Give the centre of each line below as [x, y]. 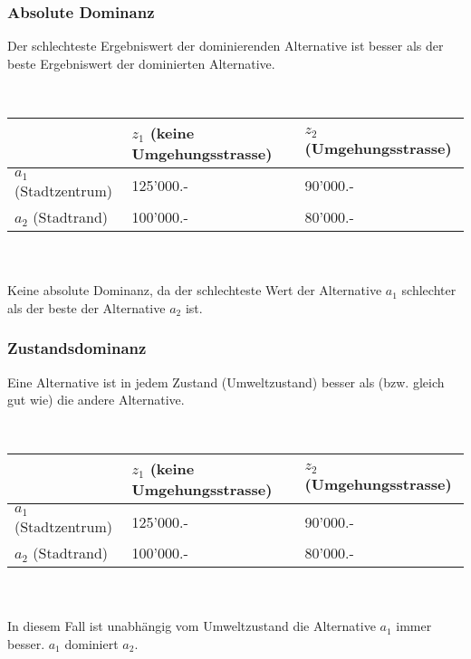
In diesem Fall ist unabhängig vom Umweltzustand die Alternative [192, 626]
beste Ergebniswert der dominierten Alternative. [141, 63]
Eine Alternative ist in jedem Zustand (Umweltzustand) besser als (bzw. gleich [226, 382]
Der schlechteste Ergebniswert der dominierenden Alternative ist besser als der [226, 46]
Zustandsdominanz [77, 348]
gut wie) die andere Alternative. [96, 400]
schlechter [429, 290]
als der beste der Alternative [87, 307]
